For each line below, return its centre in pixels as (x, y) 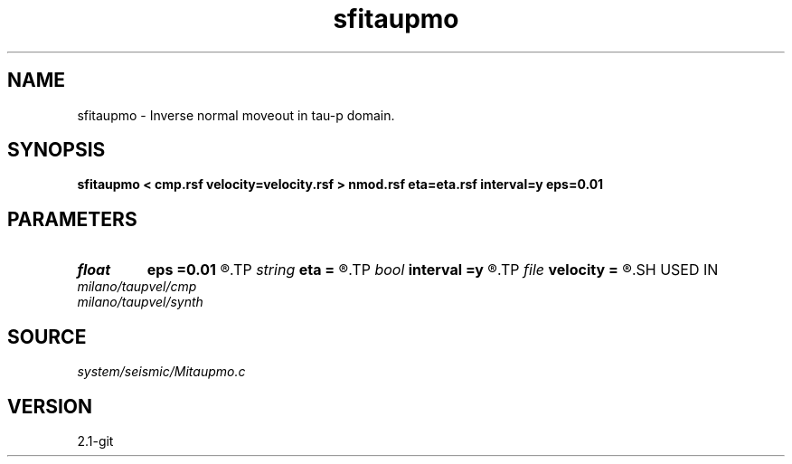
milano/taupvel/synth (140, 302)
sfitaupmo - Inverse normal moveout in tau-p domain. (236, 115)
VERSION (50, 406)
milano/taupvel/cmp (137, 287)
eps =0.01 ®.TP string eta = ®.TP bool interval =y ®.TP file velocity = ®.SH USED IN (433, 270)
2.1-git (95, 440)
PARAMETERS (72, 219)
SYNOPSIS (57, 150)
